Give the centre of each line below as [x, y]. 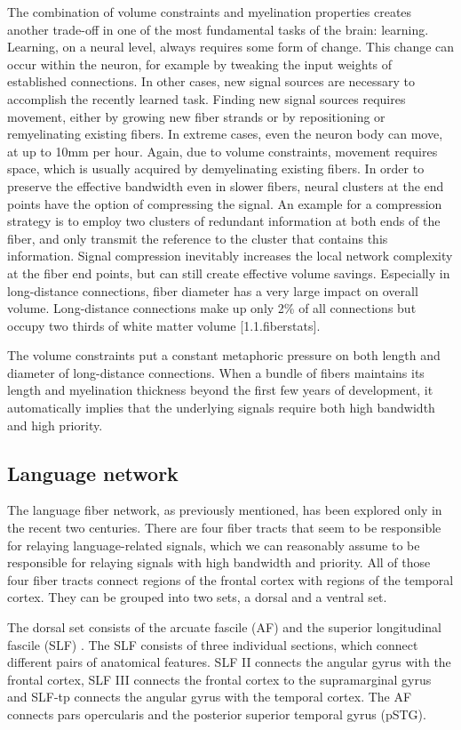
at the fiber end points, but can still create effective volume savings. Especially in [229, 273]
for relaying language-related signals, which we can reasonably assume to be [214, 545]
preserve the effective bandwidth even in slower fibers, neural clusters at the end [226, 185]
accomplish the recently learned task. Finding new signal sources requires [207, 98]
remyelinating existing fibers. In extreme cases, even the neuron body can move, [225, 134]
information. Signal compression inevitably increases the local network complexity [230, 256]
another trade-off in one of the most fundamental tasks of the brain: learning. [218, 29]
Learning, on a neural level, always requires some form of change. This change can [231, 47]
